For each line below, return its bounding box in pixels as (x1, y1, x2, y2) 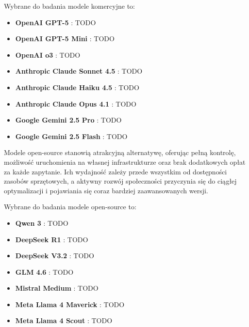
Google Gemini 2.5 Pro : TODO (15, 115, 122, 125)
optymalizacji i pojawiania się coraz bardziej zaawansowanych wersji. (4, 185, 208, 195)
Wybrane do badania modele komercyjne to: (4, 1, 135, 11)
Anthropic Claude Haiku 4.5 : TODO (15, 82, 139, 92)
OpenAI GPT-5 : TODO (15, 17, 96, 27)
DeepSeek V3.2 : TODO (15, 250, 94, 261)
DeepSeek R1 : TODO (15, 234, 88, 244)
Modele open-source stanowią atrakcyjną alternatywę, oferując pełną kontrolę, (4, 147, 236, 157)
